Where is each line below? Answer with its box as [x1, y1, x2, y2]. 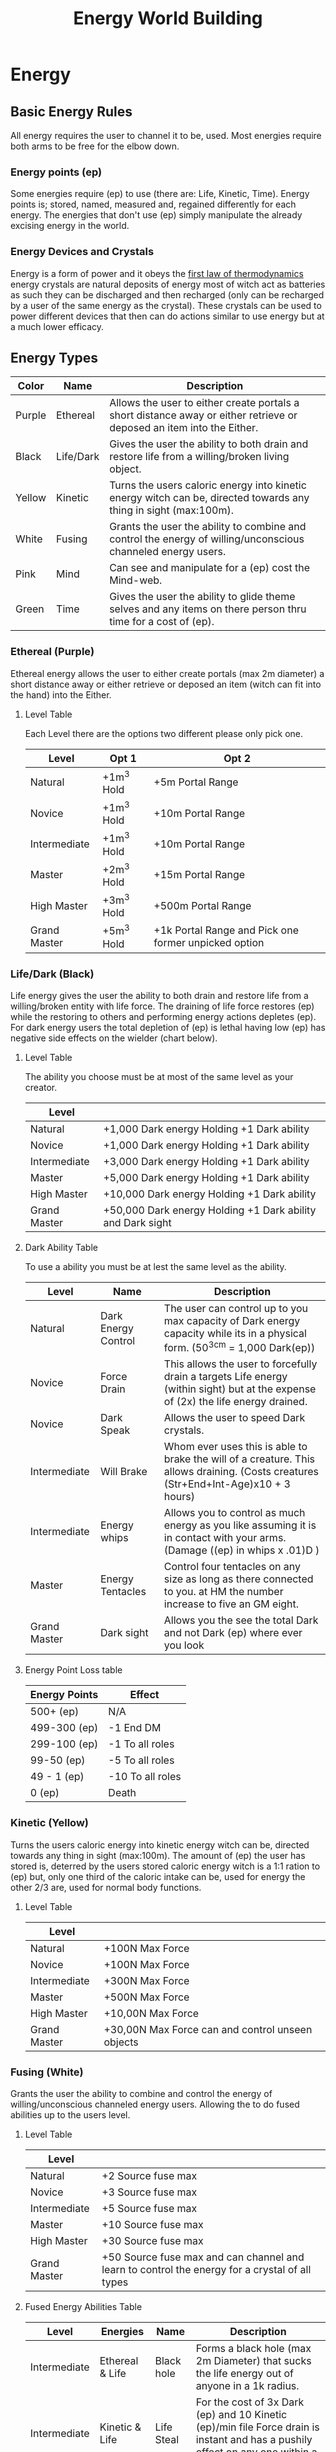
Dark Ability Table [24, 1241, 98, 1253]
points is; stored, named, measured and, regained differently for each [10, 198, 297, 211]
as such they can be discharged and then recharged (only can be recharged [10, 288, 325, 301]
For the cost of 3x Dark [195, 2395, 305, 2409]
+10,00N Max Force [103, 2006, 200, 2020]
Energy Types [10, 349, 99, 366]
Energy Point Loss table [24, 1664, 123, 1676]
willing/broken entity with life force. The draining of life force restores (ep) [10, 1000, 315, 1012]
